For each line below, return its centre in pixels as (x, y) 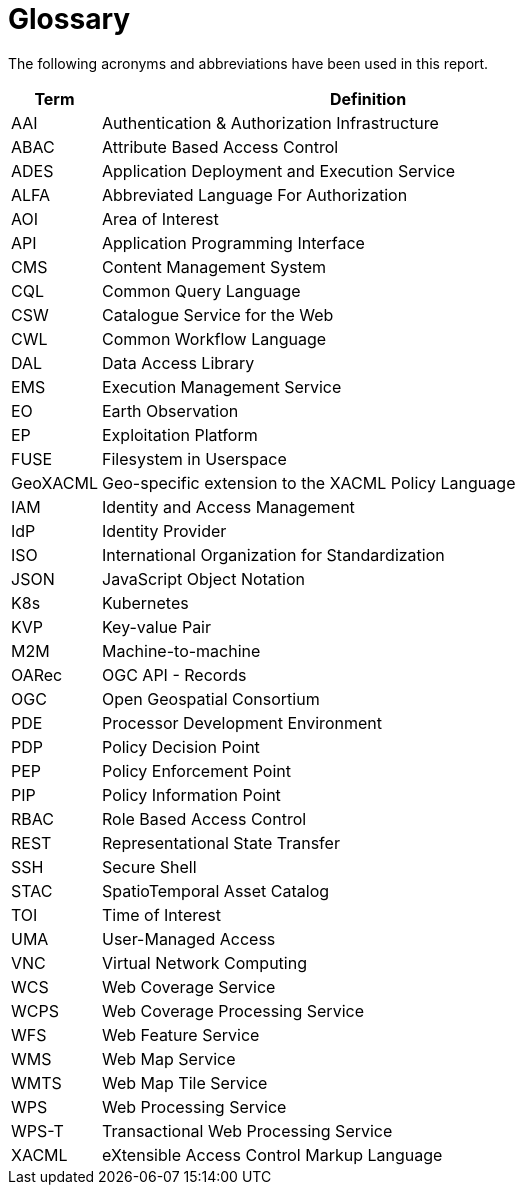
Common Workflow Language (214, 338)
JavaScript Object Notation (203, 578)
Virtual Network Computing (204, 962)
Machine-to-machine (181, 650)
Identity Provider (164, 530)
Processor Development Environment (242, 722)
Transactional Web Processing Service (247, 1130)
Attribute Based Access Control (220, 146)
